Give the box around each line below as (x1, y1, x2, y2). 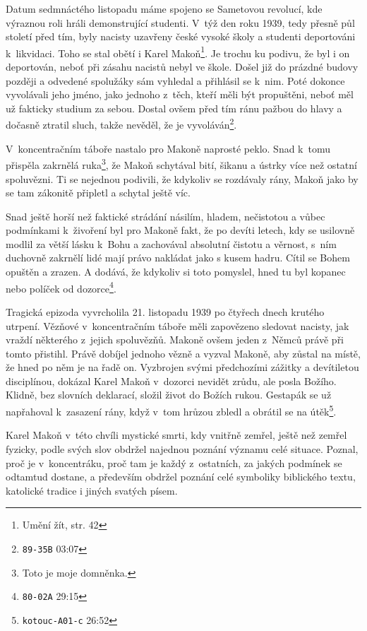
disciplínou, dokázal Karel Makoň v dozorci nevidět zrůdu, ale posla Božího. (6, 373, 337, 388)
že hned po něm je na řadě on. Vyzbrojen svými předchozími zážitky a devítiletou (6, 360, 359, 375)
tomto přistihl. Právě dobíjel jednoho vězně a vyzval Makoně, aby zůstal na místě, (6, 346, 361, 360)
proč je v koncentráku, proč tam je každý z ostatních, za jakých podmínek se (6, 455, 342, 470)
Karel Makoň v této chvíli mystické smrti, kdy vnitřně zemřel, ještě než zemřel (6, 427, 347, 442)
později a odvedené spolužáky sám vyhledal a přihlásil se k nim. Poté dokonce (6, 73, 345, 88)
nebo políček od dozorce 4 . (6, 278, 116, 295)
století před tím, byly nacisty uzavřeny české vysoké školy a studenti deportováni (6, 29, 356, 44)
